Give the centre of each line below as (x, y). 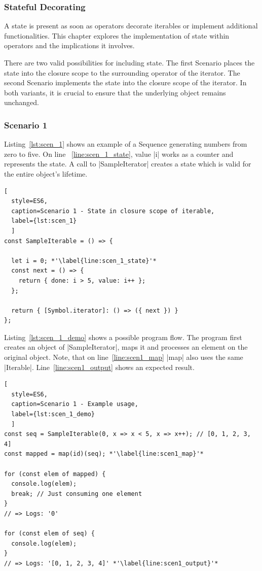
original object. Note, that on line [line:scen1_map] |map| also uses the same (124, 357)
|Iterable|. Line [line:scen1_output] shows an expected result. (99, 367)
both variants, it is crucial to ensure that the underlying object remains (115, 92)
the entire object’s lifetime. (46, 173)
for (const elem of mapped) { (55, 474)
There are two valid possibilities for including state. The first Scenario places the (129, 62)
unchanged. (22, 102)
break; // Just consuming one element (77, 494)
